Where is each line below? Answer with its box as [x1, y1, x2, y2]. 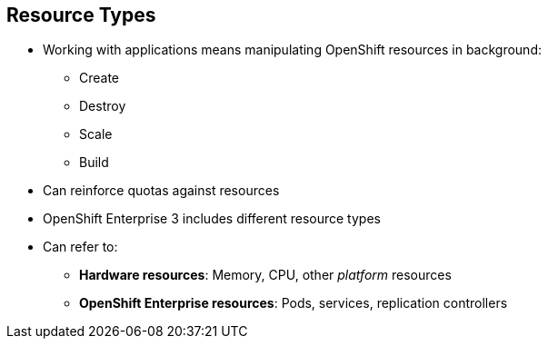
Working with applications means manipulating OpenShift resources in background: [43, 42, 542, 58]
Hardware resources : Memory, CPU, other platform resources [79, 267, 452, 283]
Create [79, 70, 120, 86]
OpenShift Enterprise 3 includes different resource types [43, 211, 381, 227]
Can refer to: [43, 239, 118, 255]
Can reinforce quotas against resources [43, 183, 280, 199]
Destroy [79, 98, 126, 114]
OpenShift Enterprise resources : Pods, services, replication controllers [79, 295, 508, 311]
